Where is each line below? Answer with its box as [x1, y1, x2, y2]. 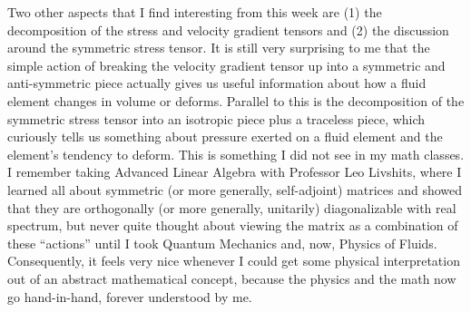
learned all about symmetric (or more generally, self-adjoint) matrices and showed [7, 180, 463, 199]
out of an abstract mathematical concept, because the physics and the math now [7, 268, 456, 288]
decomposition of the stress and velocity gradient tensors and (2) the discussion [7, 20, 449, 39]
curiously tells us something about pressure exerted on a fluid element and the [7, 127, 443, 146]
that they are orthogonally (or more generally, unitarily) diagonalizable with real [7, 198, 456, 217]
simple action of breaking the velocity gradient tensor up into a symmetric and [7, 55, 446, 74]
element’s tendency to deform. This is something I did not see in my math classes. [7, 144, 465, 163]
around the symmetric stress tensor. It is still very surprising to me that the [7, 38, 430, 57]
